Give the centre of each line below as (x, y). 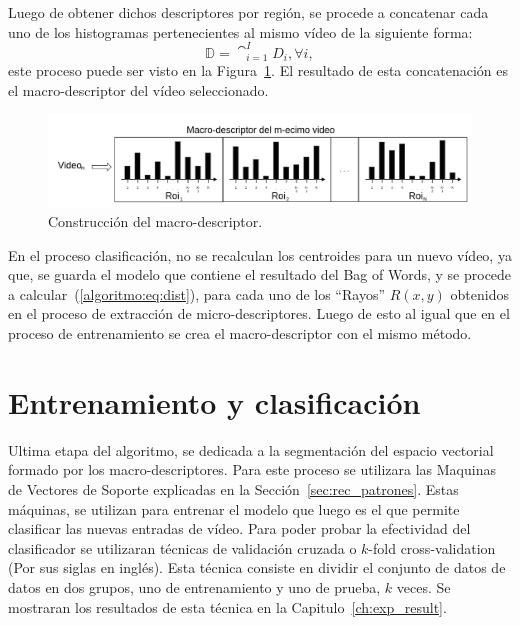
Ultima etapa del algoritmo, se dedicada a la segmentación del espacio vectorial (251, 449)
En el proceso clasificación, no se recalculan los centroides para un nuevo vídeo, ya (260, 254)
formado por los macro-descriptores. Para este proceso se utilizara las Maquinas (252, 469)
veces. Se (423, 586)
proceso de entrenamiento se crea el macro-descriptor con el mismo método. (240, 333)
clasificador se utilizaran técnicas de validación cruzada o (182, 547)
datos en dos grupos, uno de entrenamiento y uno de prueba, (194, 586)
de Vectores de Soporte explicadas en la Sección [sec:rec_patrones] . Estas (233, 488)
